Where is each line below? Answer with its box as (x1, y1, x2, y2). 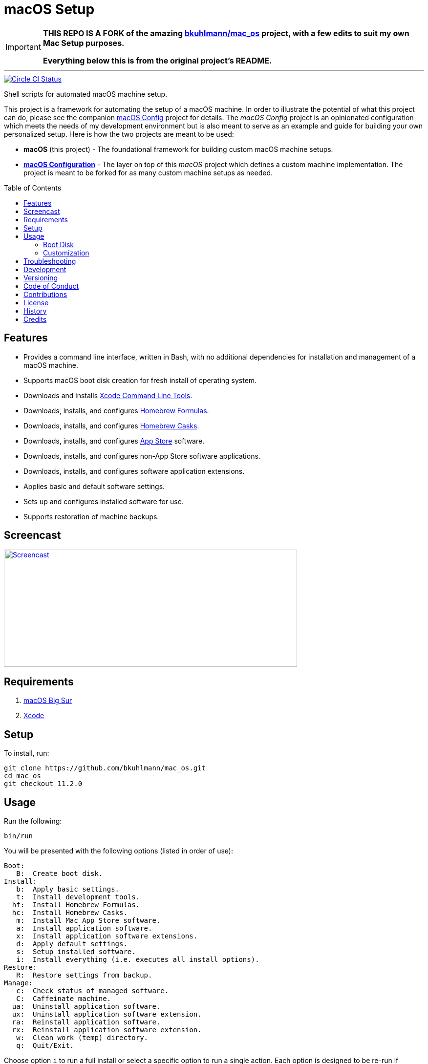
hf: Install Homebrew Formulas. (12, 900, 140, 909)
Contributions (23, 290, 67, 298)
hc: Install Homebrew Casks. (12, 908, 128, 916)
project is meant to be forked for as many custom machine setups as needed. (23, 168, 273, 177)
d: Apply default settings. (16, 939, 128, 948)
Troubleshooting (23, 256, 76, 265)
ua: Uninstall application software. (12, 1002, 161, 1010)
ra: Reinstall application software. (12, 1018, 161, 1026)
